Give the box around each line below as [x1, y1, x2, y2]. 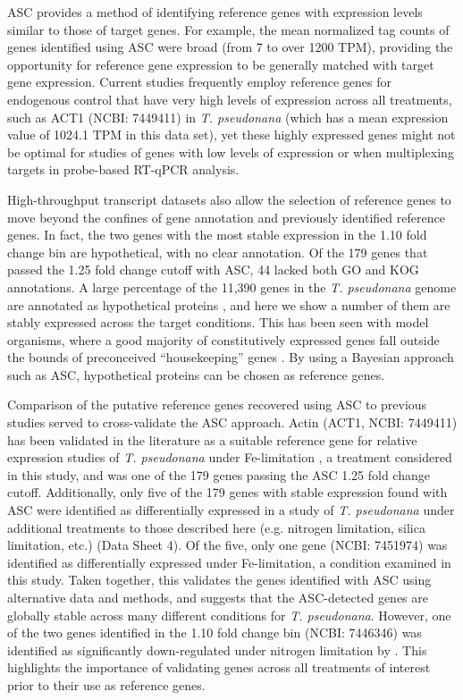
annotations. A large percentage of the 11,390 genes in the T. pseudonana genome [7, 277, 457, 296]
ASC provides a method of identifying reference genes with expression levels [7, 3, 423, 21]
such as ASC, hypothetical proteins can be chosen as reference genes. [7, 365, 385, 384]
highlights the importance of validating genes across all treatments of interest [7, 658, 431, 677]
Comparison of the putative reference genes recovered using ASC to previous [7, 395, 427, 414]
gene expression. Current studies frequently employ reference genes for [7, 72, 391, 91]
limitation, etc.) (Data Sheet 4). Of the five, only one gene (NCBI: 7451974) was [7, 536, 448, 554]
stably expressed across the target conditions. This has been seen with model [7, 313, 429, 332]
